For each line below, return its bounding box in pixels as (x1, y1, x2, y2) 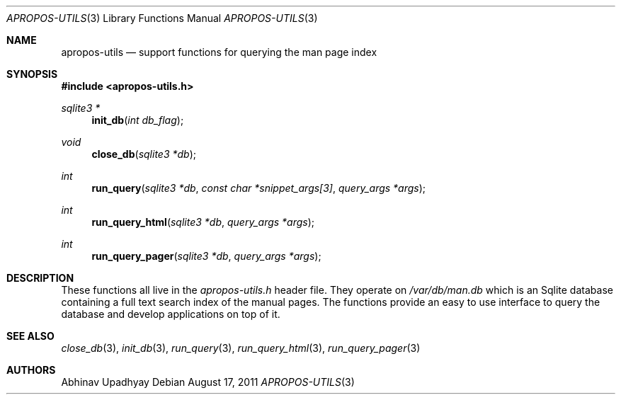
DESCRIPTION (6, 272, 74, 284)
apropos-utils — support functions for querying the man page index (61, 46, 377, 58)
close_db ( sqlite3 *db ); (91, 148, 196, 160)
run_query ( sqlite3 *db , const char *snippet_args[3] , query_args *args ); (91, 182, 426, 194)
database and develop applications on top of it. (61, 308, 280, 320)
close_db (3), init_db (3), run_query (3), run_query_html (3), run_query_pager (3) (61, 342, 421, 354)
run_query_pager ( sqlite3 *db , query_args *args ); (91, 250, 321, 262)
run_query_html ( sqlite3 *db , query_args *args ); (91, 216, 315, 228)
